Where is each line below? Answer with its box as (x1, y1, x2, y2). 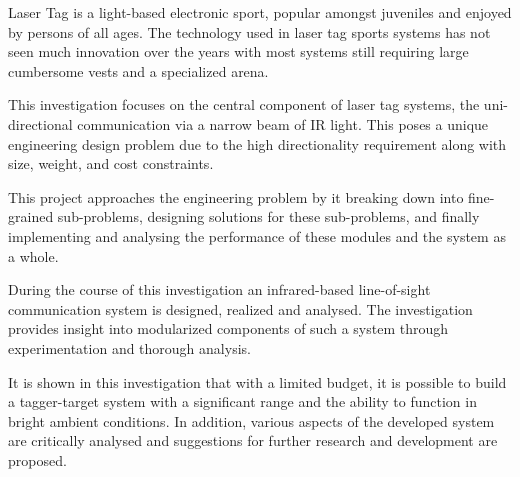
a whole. (8, 245, 59, 266)
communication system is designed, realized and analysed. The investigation (8, 298, 473, 319)
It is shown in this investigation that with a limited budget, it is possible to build (8, 371, 507, 392)
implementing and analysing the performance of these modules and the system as (8, 225, 506, 246)
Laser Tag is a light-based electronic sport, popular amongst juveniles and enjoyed (8, 2, 512, 22)
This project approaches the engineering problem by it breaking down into (8, 186, 464, 207)
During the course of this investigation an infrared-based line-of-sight (8, 279, 431, 300)
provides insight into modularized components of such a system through (8, 318, 449, 339)
